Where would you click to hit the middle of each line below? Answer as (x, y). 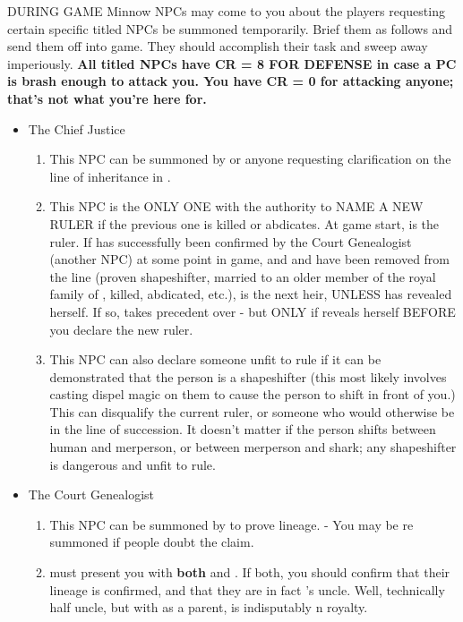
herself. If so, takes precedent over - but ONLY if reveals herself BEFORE (253, 311)
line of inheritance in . (110, 176)
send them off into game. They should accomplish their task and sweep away (218, 46)
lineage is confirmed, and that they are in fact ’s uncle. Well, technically (247, 589)
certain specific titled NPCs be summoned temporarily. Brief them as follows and (230, 28)
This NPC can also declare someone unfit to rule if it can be (215, 359)
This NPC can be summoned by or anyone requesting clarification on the (250, 159)
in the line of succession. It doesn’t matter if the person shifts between (243, 429)
